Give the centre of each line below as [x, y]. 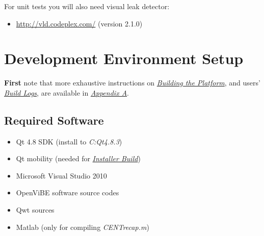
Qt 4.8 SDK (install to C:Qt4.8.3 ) [69, 141]
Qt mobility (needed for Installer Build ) [78, 158]
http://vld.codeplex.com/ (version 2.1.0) [79, 23]
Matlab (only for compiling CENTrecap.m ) [83, 227]
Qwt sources [35, 210]
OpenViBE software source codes [68, 193]
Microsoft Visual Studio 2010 [61, 175]
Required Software [54, 120]
